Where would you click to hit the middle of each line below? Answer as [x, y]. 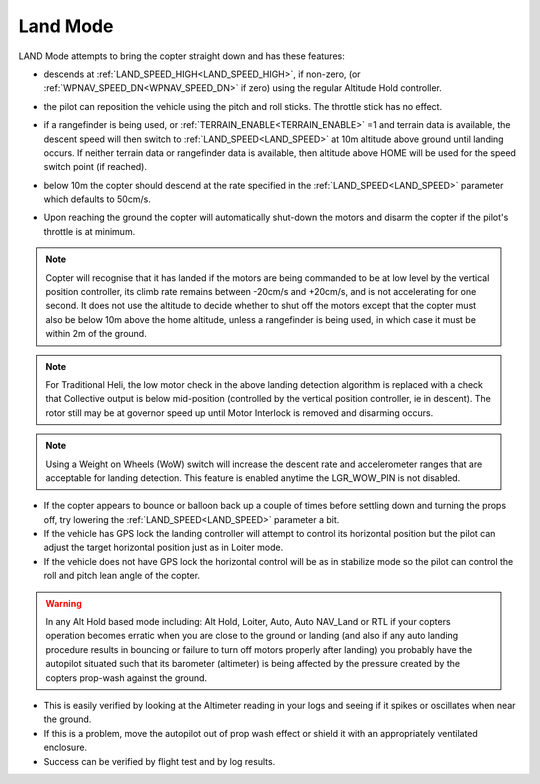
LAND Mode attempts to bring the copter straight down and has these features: [181, 56]
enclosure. [65, 747]
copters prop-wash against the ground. [126, 677]
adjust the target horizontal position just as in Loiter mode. [163, 547]
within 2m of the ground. [96, 334]
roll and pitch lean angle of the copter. [121, 576]
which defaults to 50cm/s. [97, 199]
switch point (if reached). [95, 167]
